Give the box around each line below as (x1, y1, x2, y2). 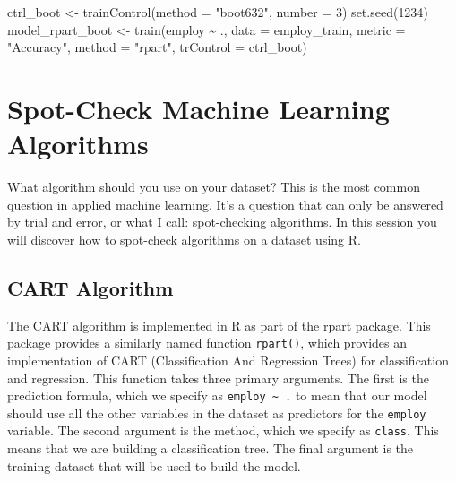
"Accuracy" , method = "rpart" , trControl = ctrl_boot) (7, 38, 307, 56)
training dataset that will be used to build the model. (7, 456, 301, 475)
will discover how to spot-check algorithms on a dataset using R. (7, 229, 361, 248)
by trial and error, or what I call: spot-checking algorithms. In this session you (7, 212, 437, 231)
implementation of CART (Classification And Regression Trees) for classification (7, 350, 449, 369)
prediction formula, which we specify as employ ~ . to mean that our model (7, 386, 427, 405)
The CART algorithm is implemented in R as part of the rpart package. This (7, 315, 431, 334)
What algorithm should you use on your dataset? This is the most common (7, 177, 420, 196)
